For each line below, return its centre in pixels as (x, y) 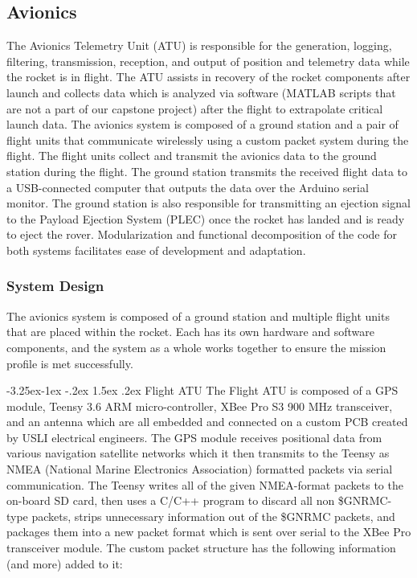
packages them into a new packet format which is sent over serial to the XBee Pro (209, 532)
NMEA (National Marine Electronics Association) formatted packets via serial (200, 469)
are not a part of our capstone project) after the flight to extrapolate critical (195, 108)
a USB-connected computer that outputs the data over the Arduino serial (188, 187)
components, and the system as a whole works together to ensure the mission (196, 347)
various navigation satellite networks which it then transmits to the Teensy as (198, 453)
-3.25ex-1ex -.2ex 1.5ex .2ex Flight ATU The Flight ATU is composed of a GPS (202, 390)
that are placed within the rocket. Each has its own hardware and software (190, 332)
